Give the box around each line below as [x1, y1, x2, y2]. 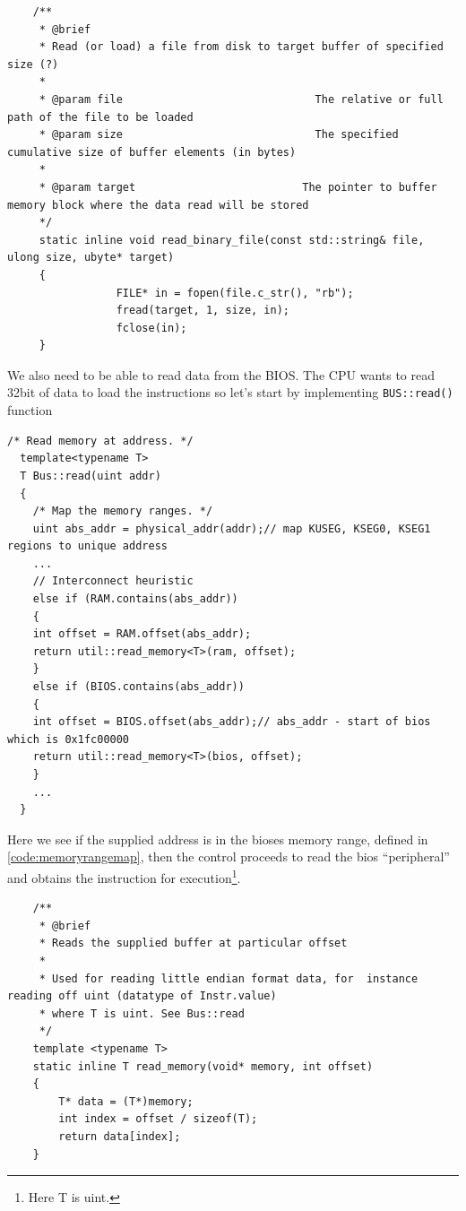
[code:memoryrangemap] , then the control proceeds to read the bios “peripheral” [7, 847, 450, 866]
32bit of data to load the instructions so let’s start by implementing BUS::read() [7, 383, 453, 402]
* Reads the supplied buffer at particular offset [39, 937, 348, 950]
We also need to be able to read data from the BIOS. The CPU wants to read [7, 365, 436, 384]
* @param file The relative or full [39, 92, 444, 106]
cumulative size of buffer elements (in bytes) [7, 145, 297, 159]
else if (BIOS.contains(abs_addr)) [32, 680, 245, 694]
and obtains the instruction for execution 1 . [7, 865, 241, 887]
